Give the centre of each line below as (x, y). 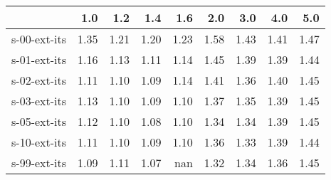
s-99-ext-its (39, 163)
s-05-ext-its (39, 121)
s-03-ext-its (39, 101)
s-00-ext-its (39, 39)
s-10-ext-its (39, 142)
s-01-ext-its (39, 59)
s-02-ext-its (39, 80)
